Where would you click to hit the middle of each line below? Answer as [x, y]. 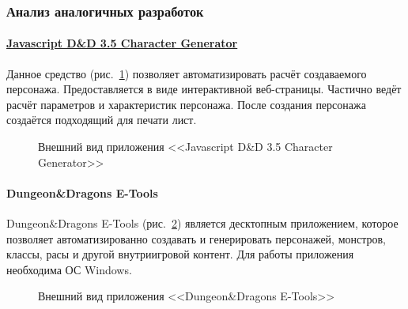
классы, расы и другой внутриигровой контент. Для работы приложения [180, 254]
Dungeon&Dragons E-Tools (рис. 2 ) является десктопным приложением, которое [202, 223]
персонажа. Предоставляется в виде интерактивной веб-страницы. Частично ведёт [204, 89]
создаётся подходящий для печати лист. [102, 120]
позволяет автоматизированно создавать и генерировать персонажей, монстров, [196, 238]
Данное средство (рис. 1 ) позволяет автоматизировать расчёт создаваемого [187, 73]
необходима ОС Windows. [69, 269]
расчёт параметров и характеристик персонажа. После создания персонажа [186, 104]
